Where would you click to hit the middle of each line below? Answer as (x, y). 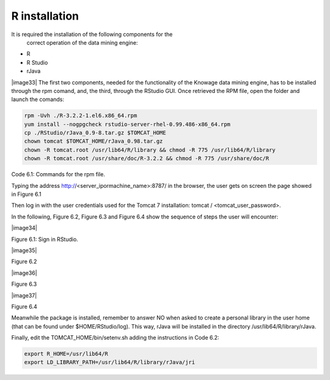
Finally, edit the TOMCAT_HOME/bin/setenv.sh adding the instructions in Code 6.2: (115, 338)
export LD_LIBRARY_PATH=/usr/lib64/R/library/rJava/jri (110, 362)
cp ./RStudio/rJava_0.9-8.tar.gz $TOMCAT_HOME (95, 133)
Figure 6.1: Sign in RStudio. (45, 239)
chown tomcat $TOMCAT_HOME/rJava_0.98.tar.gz (94, 141)
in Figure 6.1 (26, 194)
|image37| (24, 295)
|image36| (24, 273)
